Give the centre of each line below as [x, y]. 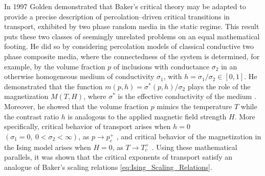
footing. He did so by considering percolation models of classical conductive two [129, 46]
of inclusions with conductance [161, 66]
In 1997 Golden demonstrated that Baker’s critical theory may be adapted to [125, 6]
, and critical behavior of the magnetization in [189, 136]
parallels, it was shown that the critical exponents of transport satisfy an [118, 157]
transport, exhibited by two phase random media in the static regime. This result [132, 26]
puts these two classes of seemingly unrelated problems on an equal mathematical [132, 36]
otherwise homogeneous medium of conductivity [79, 76]
